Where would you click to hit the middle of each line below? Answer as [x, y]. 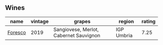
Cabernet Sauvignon [77, 35]
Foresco [17, 32]
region [126, 21]
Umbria [124, 35]
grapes [82, 21]
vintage [40, 21]
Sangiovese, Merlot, [76, 29]
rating [148, 21]
